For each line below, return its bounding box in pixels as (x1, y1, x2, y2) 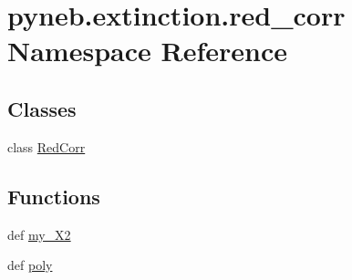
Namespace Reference (7, 32, 287, 69)
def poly (7, 255, 53, 275)
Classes (7, 94, 77, 122)
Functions (7, 181, 100, 210)
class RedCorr (7, 137, 86, 156)
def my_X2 (7, 224, 71, 244)
